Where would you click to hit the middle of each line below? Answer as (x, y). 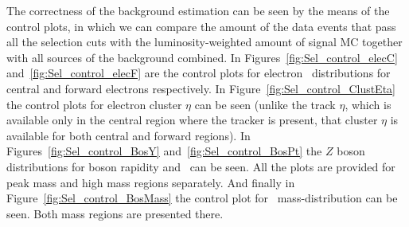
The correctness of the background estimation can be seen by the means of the (198, 10)
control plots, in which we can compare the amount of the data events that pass (201, 26)
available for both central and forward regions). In (129, 135)
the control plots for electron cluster (94, 104)
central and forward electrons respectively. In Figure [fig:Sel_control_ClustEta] (201, 88)
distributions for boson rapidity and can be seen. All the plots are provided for (201, 166)
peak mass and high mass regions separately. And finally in (151, 182)
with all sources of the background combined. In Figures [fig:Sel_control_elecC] (202, 57)
